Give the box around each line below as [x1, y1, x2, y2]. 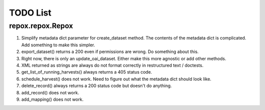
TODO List [9, 7, 52, 18]
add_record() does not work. [21, 90, 79, 95]
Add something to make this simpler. [21, 42, 95, 48]
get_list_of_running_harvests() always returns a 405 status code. [21, 69, 152, 75]
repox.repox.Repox [9, 21, 73, 30]
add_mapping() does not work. [21, 96, 83, 102]
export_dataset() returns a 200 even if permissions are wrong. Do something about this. [21, 49, 199, 55]
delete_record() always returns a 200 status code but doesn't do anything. [21, 83, 172, 89]
